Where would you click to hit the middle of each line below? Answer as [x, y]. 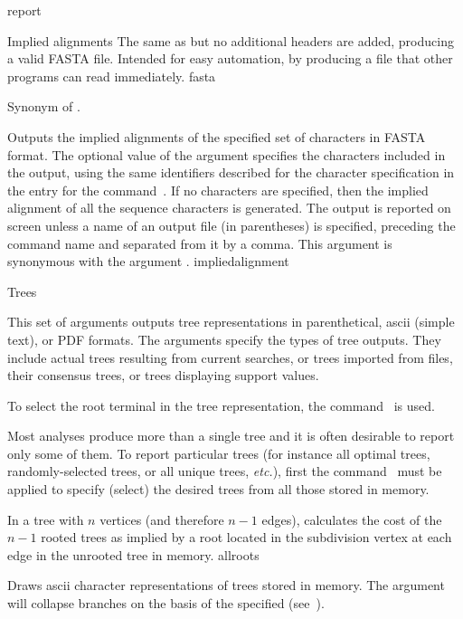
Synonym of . [44, 106]
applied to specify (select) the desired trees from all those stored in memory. [218, 489]
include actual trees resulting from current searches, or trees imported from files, [230, 357]
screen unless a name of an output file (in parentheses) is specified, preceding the [231, 225]
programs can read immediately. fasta [112, 76]
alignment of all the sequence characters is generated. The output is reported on [229, 208]
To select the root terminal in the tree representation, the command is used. [221, 405]
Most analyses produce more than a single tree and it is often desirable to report [231, 436]
